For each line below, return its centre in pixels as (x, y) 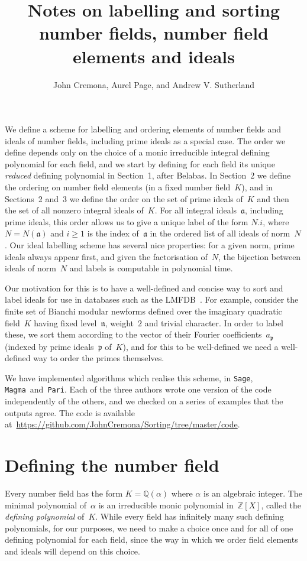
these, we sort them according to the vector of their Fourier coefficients (133, 334)
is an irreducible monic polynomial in (166, 505)
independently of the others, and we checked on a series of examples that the (144, 401)
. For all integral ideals (196, 210)
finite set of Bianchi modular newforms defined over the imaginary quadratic (143, 311)
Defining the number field (112, 465)
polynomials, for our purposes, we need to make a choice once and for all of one (149, 528)
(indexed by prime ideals (49, 346)
